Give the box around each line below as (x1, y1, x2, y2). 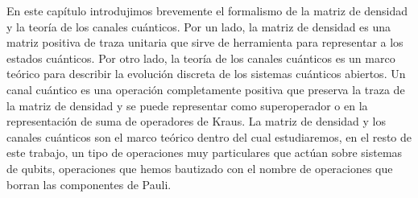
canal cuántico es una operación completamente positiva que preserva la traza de (6, 80, 405, 97)
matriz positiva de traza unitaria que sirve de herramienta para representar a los (6, 34, 404, 51)
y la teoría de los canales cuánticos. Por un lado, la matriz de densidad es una (6, 18, 391, 35)
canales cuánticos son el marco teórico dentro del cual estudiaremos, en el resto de (6, 128, 412, 145)
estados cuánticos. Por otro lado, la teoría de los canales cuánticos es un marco (6, 49, 395, 66)
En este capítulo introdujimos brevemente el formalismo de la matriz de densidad (6, 2, 408, 19)
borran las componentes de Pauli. (6, 175, 172, 192)
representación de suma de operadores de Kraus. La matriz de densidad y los (6, 113, 387, 130)
